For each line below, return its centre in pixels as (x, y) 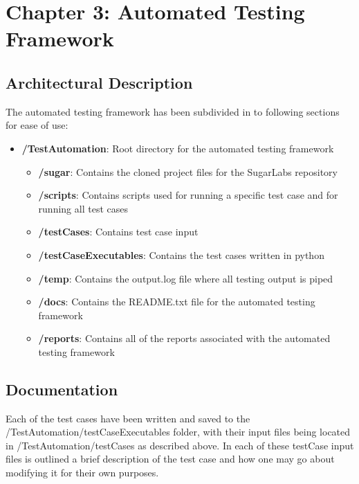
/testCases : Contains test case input (118, 232)
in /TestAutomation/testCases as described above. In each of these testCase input (180, 445)
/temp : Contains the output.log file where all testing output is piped (186, 278)
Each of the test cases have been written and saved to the (128, 418)
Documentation (62, 389)
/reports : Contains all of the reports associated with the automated (184, 338)
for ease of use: (37, 125)
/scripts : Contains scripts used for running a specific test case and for (188, 195)
